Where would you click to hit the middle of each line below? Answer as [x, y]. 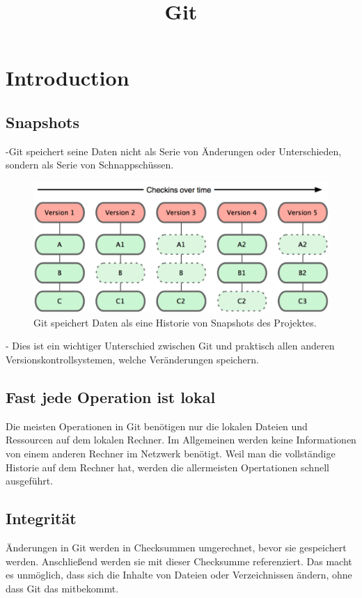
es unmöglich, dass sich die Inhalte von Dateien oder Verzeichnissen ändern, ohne [179, 575]
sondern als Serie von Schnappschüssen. [90, 165]
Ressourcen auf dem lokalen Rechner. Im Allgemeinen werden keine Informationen [181, 440]
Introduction [68, 78]
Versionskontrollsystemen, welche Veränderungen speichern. [132, 359]
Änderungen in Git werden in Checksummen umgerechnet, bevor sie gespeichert [176, 547]
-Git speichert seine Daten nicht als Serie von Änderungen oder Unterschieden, [174, 151]
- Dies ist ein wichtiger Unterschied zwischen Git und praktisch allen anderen [170, 346]
